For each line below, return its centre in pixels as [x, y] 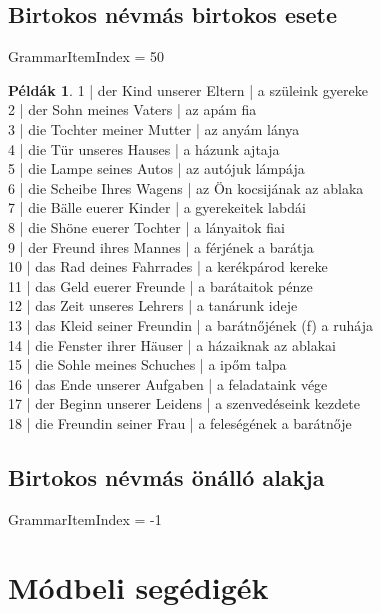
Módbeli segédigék [138, 587]
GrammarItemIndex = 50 [86, 56]
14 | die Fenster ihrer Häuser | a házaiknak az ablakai [172, 344]
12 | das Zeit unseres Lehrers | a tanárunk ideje [153, 305]
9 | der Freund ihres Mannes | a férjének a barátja [161, 246]
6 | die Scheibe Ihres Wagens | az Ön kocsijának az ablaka [186, 187]
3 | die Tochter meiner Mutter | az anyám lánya [154, 128]
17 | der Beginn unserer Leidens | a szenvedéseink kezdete [184, 403]
